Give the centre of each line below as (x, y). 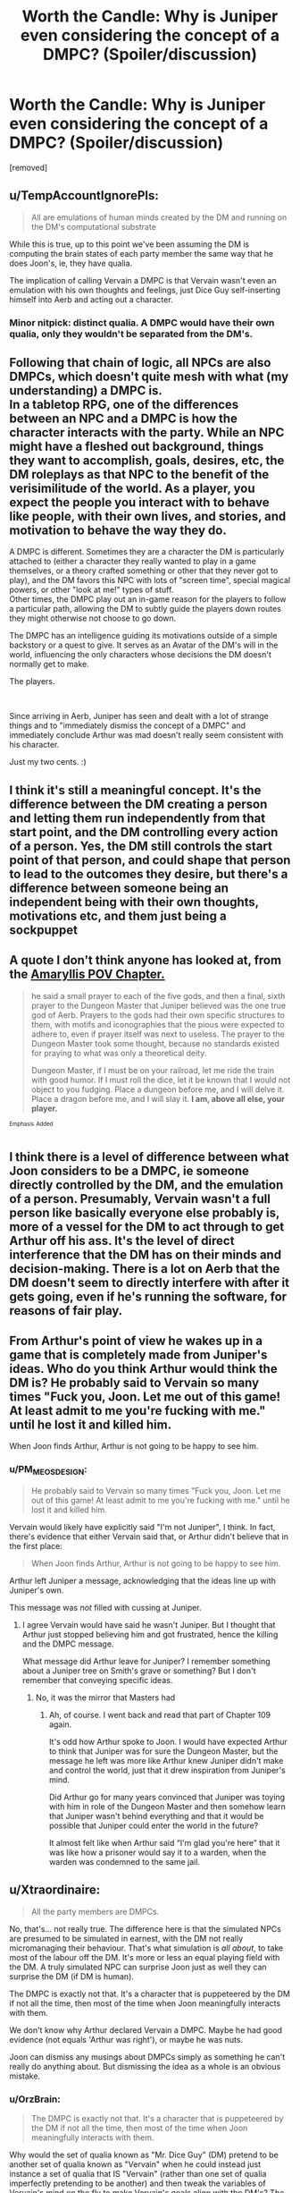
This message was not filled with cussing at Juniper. (106, 1608)
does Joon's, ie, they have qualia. (71, 263)
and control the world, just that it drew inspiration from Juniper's (167, 1770)
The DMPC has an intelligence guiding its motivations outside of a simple (143, 636)
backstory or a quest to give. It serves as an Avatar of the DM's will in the (144, 645)
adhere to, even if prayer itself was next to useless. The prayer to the (158, 1034)
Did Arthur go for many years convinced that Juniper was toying (167, 1797)
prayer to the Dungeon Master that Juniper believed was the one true (158, 1005)
